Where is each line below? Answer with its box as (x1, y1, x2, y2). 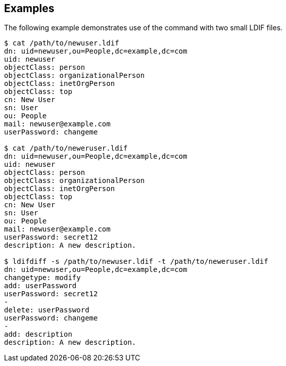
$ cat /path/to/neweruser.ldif (4, 144, 128, 153)
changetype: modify (4, 273, 81, 282)
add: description (4, 330, 72, 339)
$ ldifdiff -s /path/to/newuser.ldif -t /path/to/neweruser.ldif (4, 257, 268, 266)
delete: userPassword (4, 306, 89, 314)
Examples (4, 2, 55, 15)
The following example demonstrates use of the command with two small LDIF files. (4, 23, 283, 32)
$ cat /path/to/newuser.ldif (4, 39, 119, 48)
